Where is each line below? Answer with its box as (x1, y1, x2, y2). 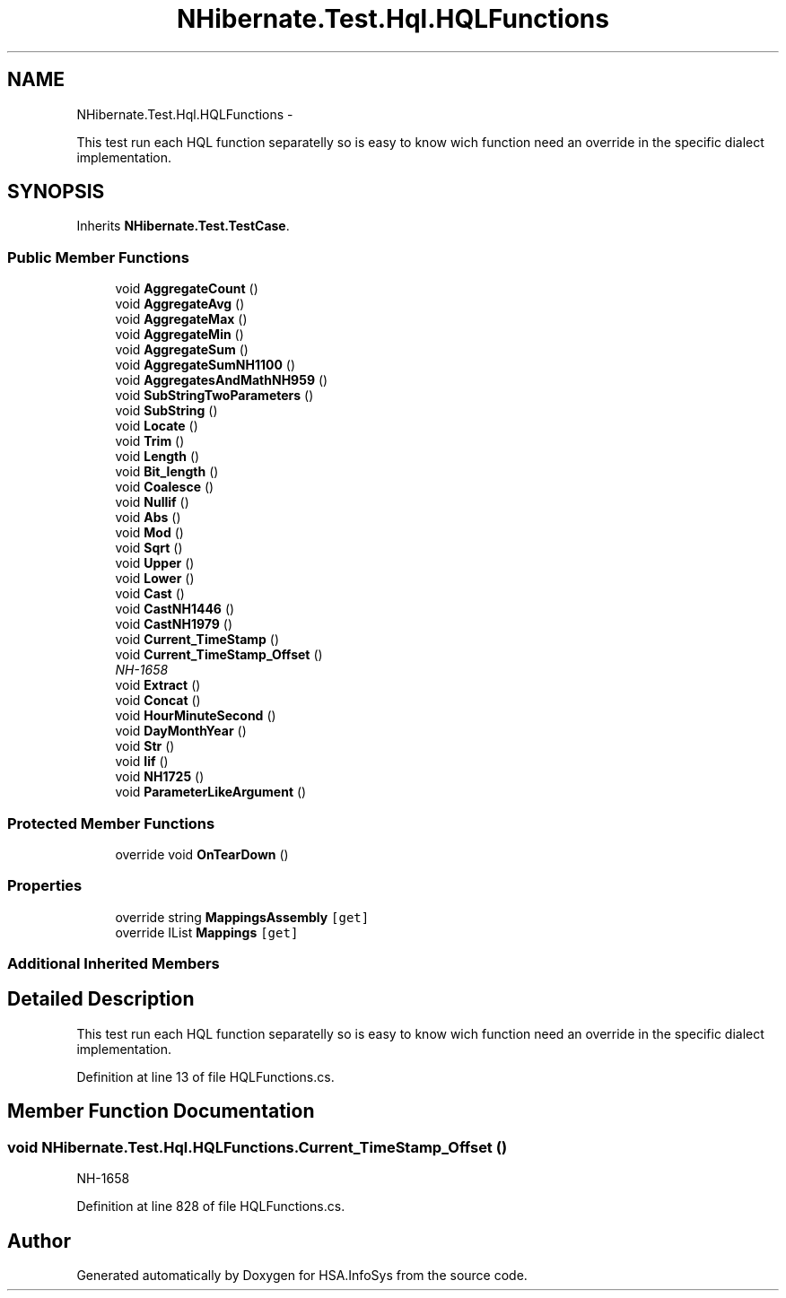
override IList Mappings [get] (115, 924, 299, 940)
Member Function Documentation (7, 1100, 315, 1123)
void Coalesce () (115, 479, 214, 495)
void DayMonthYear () (115, 723, 247, 739)
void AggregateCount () (115, 281, 258, 297)
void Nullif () (115, 494, 189, 510)
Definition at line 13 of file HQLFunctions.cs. (76, 1068, 335, 1085)
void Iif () (115, 754, 169, 770)
